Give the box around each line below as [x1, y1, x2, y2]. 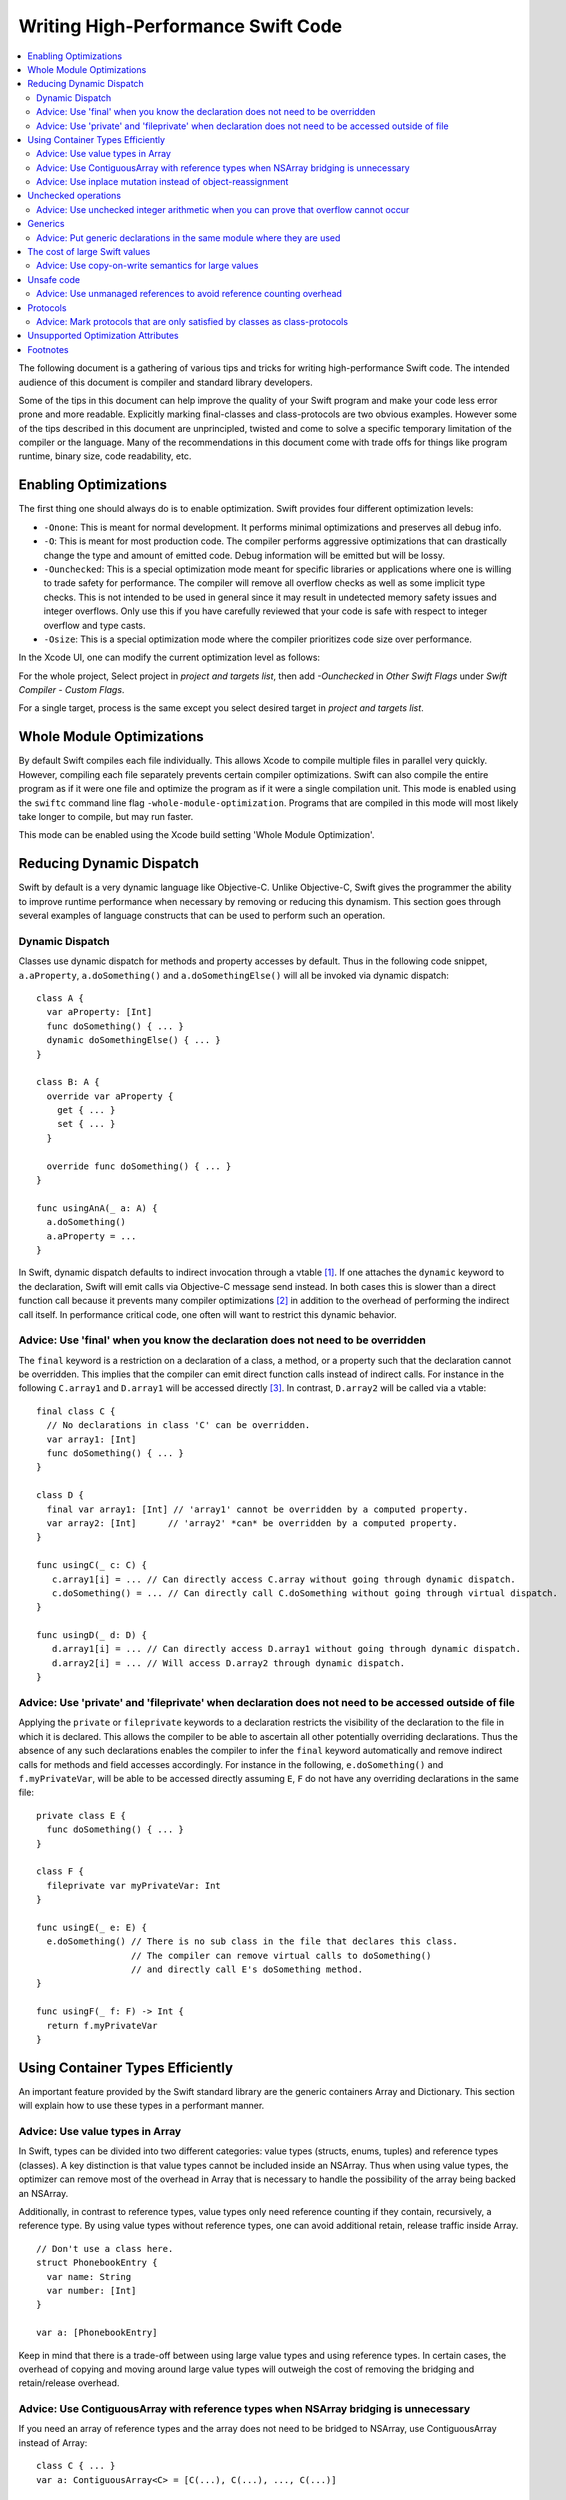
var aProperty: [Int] [46, 1006, 153, 1018]
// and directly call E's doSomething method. [130, 1964, 364, 1975]
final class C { [36, 1405, 116, 1417]
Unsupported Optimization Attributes [27, 330, 179, 342]
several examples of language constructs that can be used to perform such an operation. [18, 910, 386, 922]
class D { [36, 1490, 84, 1501]
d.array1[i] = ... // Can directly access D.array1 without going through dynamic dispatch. [51, 1643, 522, 1655]
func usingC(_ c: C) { [36, 1560, 148, 1571]
